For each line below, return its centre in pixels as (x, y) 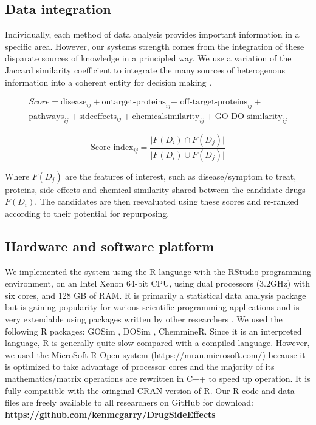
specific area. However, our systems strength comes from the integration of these (155, 46)
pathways (46, 117)
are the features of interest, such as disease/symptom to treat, (181, 176)
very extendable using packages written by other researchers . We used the (144, 319)
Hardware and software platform (110, 246)
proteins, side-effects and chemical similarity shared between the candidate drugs (155, 189)
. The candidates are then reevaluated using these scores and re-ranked (167, 201)
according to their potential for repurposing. (87, 213)
